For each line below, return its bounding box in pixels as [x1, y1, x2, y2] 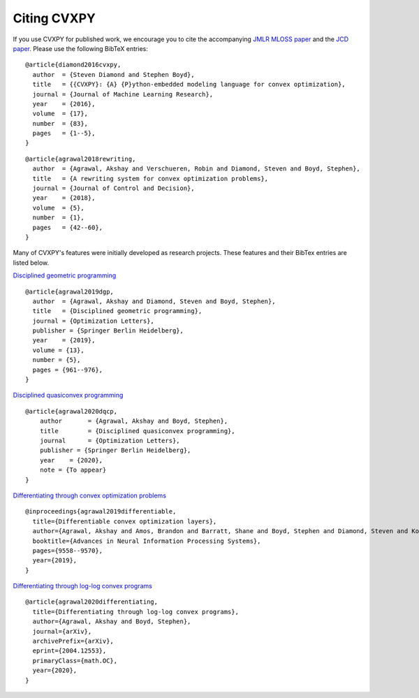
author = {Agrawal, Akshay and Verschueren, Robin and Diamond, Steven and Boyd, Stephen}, [32, 165, 361, 173]
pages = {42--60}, [32, 224, 103, 231]
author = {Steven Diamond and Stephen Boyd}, [32, 71, 195, 78]
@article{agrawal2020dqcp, [25, 407, 118, 415]
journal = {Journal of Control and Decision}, [32, 184, 195, 192]
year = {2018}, [32, 194, 96, 202]
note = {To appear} [39, 466, 107, 474]
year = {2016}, [32, 100, 96, 108]
